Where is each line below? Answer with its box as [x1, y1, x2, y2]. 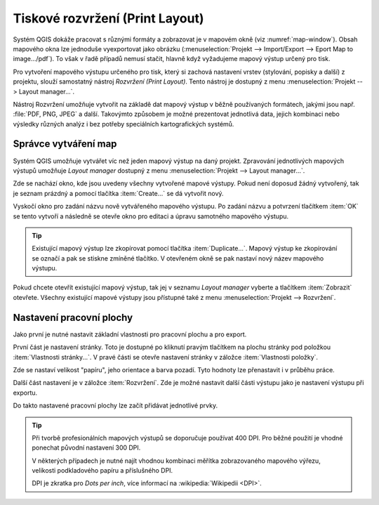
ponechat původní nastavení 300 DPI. [32, 443, 141, 452]
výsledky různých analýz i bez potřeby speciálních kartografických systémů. [13, 119, 234, 128]
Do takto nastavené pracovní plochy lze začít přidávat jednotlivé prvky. [13, 401, 218, 410]
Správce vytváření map [13, 138, 117, 150]
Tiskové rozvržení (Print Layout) [13, 11, 204, 26]
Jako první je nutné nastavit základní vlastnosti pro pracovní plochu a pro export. [13, 330, 247, 339]
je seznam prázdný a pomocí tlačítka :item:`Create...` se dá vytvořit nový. [13, 189, 224, 197]
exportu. [13, 388, 38, 397]
